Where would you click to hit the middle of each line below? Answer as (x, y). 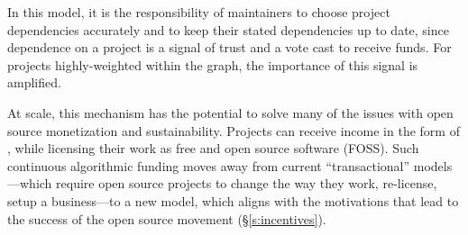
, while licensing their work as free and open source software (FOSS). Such (213, 148)
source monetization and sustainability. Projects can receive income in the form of (234, 130)
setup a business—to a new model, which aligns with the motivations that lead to (233, 200)
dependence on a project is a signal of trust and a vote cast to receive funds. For (229, 47)
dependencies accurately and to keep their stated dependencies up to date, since (228, 29)
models (433, 165)
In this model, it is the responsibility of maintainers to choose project (199, 12)
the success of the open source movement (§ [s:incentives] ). (167, 218)
